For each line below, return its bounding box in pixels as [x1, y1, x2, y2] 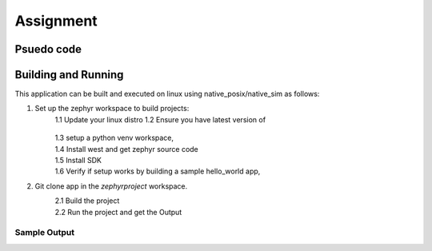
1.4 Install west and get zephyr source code [54, 144, 199, 153]
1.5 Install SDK [54, 156, 102, 165]
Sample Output [14, 227, 75, 238]
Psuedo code [14, 42, 82, 56]
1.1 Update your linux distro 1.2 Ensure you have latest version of [54, 114, 266, 124]
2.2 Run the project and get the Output [54, 207, 182, 217]
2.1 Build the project [54, 196, 120, 205]
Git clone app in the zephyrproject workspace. [34, 181, 188, 191]
